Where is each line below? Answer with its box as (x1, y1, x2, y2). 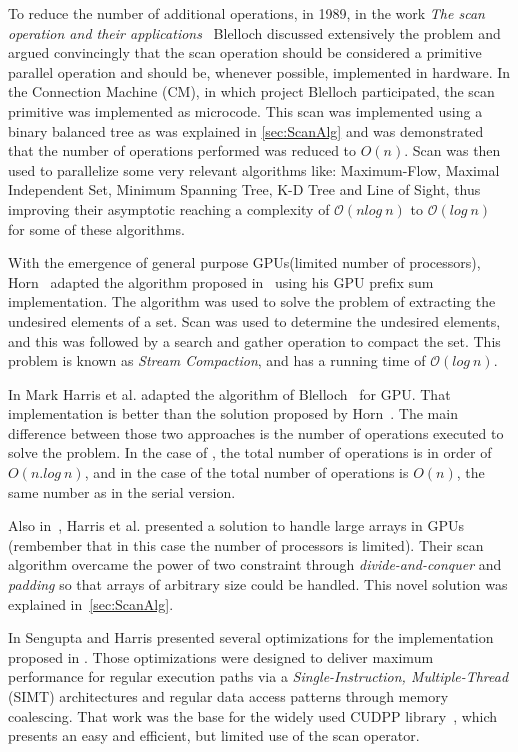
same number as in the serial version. (8, 481, 236, 502)
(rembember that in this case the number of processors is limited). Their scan (8, 534, 484, 555)
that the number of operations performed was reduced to (8, 140, 357, 161)
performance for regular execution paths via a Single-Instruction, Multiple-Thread (8, 666, 509, 687)
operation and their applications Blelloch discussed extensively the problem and (8, 22, 501, 43)
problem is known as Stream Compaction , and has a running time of (8, 350, 426, 371)
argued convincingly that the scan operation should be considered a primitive (8, 42, 482, 63)
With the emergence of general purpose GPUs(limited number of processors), (8, 252, 481, 273)
